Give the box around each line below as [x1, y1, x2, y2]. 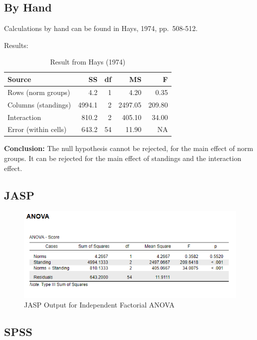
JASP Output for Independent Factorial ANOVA [24, 299, 174, 310]
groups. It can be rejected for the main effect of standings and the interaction [4, 153, 241, 163]
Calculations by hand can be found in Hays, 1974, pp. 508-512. [4, 23, 198, 33]
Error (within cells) [7, 124, 66, 134]
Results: [4, 39, 28, 50]
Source [7, 73, 31, 84]
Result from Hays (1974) [50, 56, 125, 67]
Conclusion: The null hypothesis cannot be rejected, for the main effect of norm [4, 143, 253, 153]
